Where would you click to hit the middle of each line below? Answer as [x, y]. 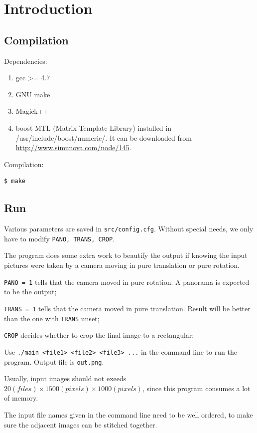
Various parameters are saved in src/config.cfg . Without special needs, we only [129, 229]
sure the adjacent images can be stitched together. [81, 424]
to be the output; [30, 292]
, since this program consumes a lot [196, 388]
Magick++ [32, 111]
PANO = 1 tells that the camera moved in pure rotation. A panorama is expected [127, 282]
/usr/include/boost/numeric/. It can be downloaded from [104, 137]
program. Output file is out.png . [54, 361]
